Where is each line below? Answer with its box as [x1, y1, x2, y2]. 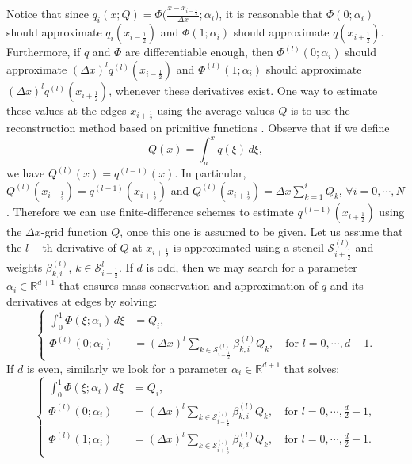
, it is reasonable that [219, 6, 323, 22]
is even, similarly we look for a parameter [26, 359, 228, 376]
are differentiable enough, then [125, 44, 273, 60]
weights [6, 259, 43, 276]
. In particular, [174, 165, 246, 181]
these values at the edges [6, 101, 127, 118]
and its [330, 277, 364, 294]
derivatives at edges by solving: [6, 292, 158, 309]
